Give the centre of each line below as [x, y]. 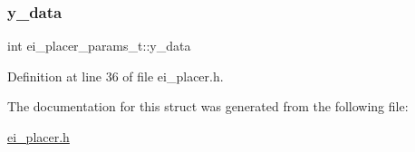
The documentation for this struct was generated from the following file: [208, 106]
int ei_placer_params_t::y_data [99, 46]
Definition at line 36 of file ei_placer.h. [116, 76]
